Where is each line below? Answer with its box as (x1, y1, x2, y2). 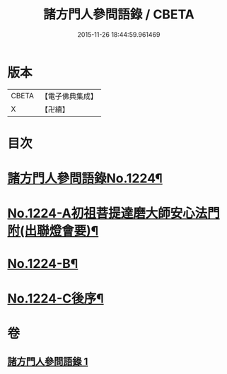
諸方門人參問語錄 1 (7, 356, 88, 368)
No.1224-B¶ (7, 256, 78, 272)
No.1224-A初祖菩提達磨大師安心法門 (7, 206, 221, 221)
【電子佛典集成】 (40, 91, 98, 101)
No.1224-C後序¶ (7, 291, 104, 306)
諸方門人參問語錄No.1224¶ (7, 170, 163, 187)
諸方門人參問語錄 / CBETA (43, 6, 194, 23)
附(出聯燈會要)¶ (7, 223, 99, 239)
